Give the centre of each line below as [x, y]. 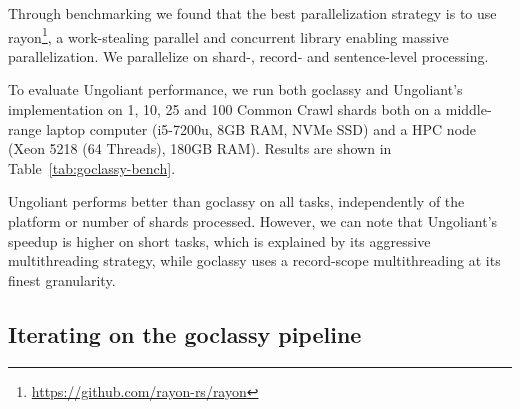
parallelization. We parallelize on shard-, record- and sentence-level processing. [248, 55]
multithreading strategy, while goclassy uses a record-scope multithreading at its [254, 260]
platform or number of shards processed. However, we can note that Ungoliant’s [253, 221]
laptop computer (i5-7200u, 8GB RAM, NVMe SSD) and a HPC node [261, 128]
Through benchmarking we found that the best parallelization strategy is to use [252, 13]
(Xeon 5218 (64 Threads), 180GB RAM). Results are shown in [200, 148]
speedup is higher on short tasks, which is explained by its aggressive [219, 240]
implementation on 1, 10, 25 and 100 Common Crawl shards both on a [225, 109]
